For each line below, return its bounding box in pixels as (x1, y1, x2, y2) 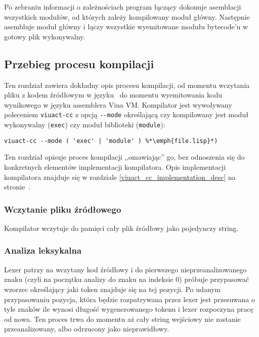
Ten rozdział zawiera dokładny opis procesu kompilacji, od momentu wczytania (4, 79, 250, 90)
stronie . (4, 181, 31, 192)
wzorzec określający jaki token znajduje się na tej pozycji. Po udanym (4, 283, 221, 294)
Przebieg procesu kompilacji (4, 56, 154, 71)
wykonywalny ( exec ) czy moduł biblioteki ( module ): (4, 119, 165, 130)
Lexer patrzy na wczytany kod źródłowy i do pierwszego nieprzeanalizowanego (4, 264, 247, 274)
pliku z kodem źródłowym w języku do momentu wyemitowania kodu (4, 89, 222, 100)
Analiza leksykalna (4, 244, 82, 257)
